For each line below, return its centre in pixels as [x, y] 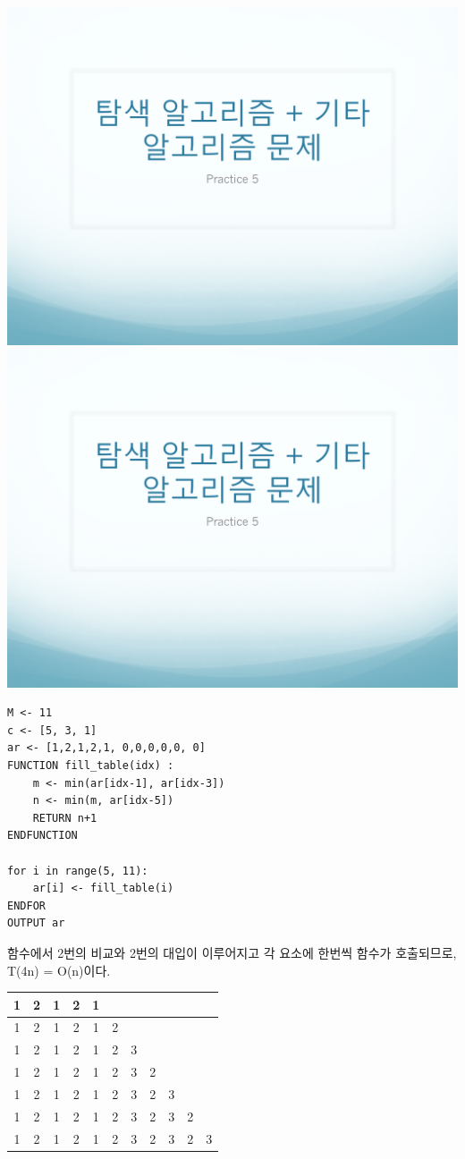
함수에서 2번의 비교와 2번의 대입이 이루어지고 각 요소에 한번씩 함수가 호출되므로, [232, 952]
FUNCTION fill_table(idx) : [91, 765]
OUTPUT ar [36, 923]
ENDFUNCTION [42, 836]
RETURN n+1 [65, 818]
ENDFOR [26, 905]
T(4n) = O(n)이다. [59, 970]
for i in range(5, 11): [78, 871]
